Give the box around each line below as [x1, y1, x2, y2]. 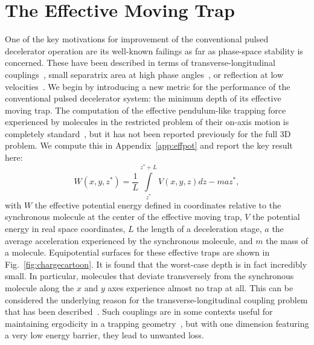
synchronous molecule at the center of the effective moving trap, [5, 210, 242, 223]
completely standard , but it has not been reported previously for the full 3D [5, 127, 291, 140]
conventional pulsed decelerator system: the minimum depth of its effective [5, 92, 281, 105]
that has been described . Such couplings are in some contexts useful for [5, 305, 273, 318]
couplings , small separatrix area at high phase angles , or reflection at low [5, 68, 284, 80]
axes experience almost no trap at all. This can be [107, 282, 293, 294]
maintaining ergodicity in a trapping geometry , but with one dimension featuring [5, 317, 309, 329]
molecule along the [5, 282, 74, 294]
